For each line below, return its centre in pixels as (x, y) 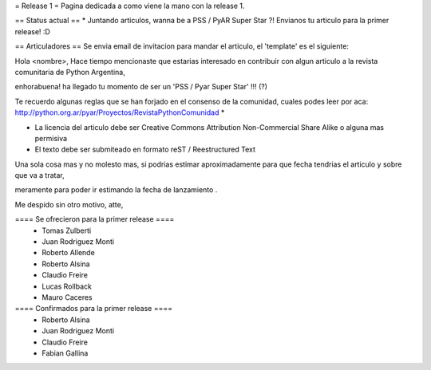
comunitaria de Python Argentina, (70, 72)
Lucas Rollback (67, 286)
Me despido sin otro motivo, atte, (69, 204)
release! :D (33, 31)
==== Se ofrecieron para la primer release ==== (95, 219)
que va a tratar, (40, 175)
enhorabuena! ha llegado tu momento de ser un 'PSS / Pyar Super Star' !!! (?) (141, 87)
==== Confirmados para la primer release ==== (94, 309)
